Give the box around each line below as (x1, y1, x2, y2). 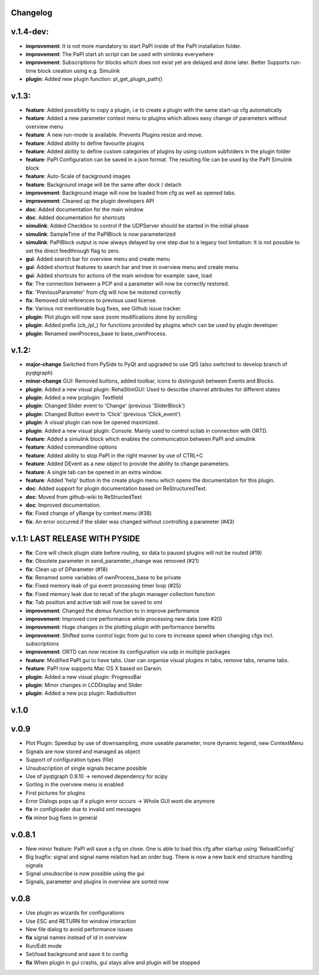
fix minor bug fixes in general (25, 814, 97, 821)
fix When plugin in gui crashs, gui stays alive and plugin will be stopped (25, 958, 200, 966)
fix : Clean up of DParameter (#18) (25, 565, 108, 573)
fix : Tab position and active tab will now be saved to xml (25, 599, 162, 606)
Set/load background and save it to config (25, 951, 128, 958)
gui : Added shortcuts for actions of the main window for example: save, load (25, 272, 212, 279)
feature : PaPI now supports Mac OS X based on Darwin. (25, 665, 163, 672)
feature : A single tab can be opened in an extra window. (25, 468, 162, 475)
